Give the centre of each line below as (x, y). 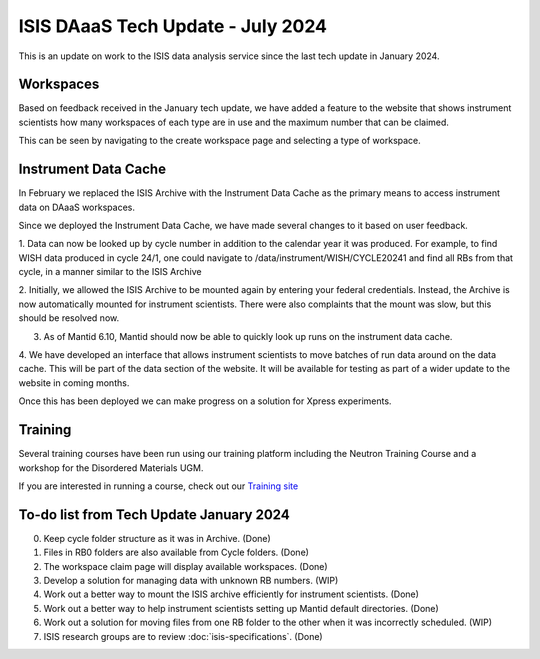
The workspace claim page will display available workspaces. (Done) (186, 566)
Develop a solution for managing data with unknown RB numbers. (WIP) (191, 580)
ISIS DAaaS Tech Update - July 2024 (173, 26)
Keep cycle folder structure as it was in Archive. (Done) (157, 538)
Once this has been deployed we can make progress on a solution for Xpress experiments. (205, 401)
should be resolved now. (69, 318)
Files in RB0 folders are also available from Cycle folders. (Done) (176, 552)
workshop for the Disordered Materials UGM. (111, 467)
